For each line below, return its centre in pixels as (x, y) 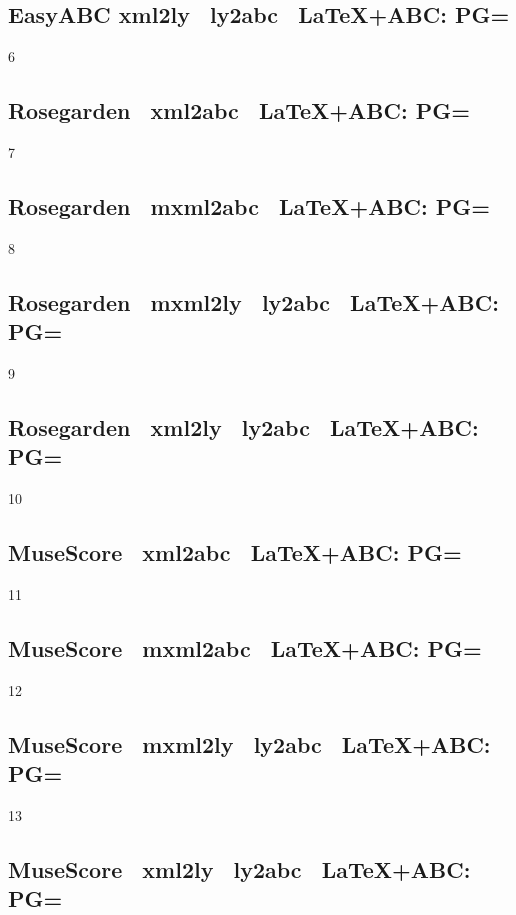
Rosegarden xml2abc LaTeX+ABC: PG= (239, 110)
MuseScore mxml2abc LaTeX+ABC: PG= (245, 647)
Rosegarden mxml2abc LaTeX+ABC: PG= (249, 205)
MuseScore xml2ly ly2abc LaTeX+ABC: (239, 868)
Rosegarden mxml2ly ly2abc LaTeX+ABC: (253, 301)
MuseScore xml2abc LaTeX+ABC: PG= (235, 552)
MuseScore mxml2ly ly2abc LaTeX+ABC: (249, 743)
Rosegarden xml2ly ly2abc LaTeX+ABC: (243, 426)
